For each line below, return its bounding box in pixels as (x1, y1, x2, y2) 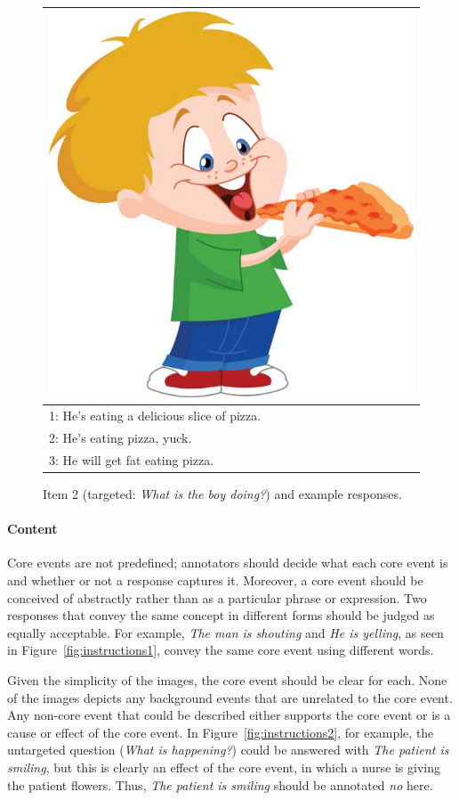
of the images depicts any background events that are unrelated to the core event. (7, 688, 453, 706)
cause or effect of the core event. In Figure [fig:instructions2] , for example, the (7, 722, 434, 741)
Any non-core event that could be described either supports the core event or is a (7, 706, 451, 724)
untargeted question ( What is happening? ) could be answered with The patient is (7, 740, 449, 759)
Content (7, 519, 58, 538)
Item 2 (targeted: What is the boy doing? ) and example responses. (43, 484, 402, 502)
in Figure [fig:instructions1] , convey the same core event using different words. (7, 641, 434, 659)
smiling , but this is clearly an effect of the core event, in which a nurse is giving (7, 757, 440, 776)
